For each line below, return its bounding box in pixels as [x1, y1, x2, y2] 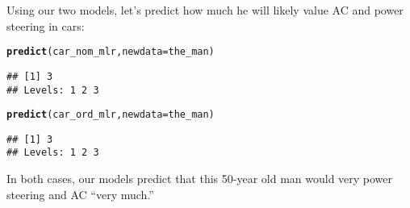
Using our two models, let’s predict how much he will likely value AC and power [6, 2, 404, 18]
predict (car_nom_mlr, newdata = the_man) [6, 46, 215, 58]
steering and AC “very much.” [6, 185, 154, 202]
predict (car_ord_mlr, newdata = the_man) [6, 109, 215, 121]
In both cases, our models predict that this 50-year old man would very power [6, 170, 393, 187]
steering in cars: [6, 17, 85, 34]
